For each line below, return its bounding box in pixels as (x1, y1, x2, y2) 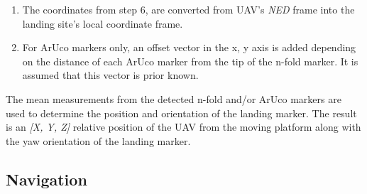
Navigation (6, 168, 87, 190)
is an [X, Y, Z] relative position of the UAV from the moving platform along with (6, 119, 361, 134)
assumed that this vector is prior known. (22, 68, 199, 82)
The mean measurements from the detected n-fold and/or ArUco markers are (6, 91, 341, 106)
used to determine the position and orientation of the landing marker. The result (6, 105, 357, 120)
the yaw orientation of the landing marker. (6, 133, 191, 148)
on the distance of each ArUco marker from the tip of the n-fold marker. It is (22, 53, 358, 68)
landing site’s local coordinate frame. (22, 16, 183, 31)
